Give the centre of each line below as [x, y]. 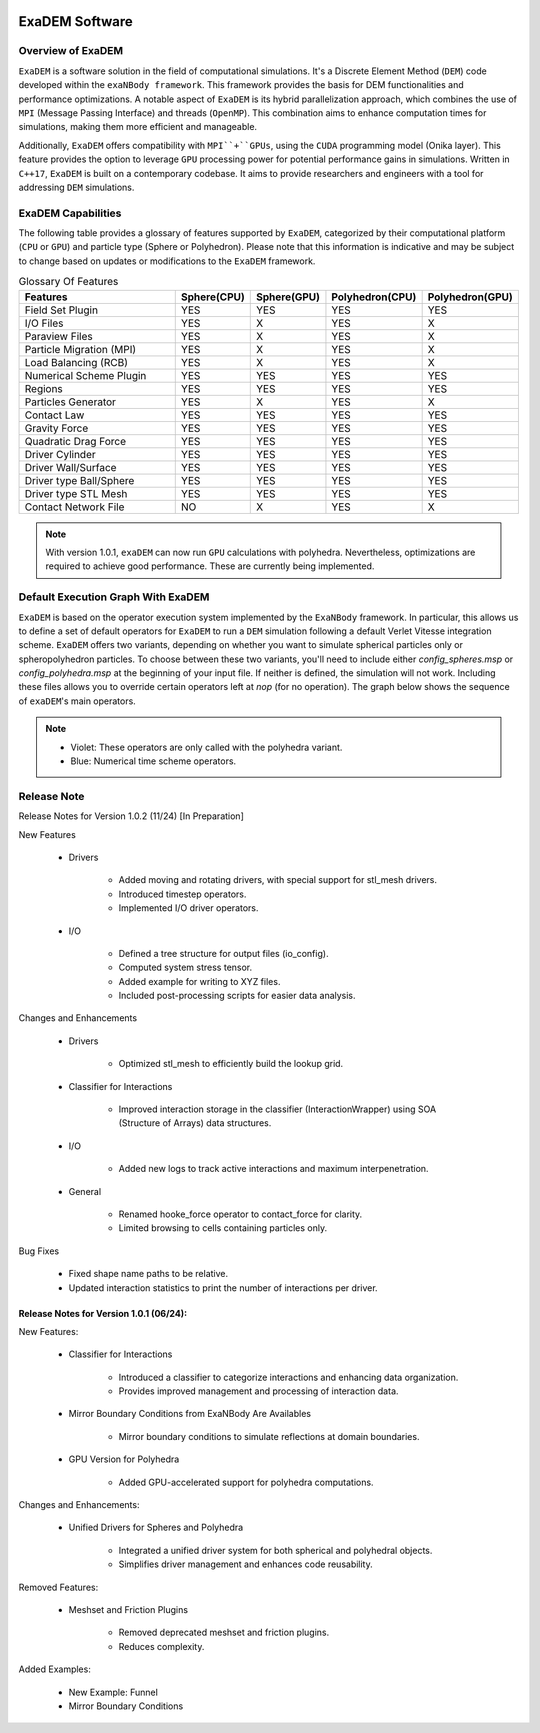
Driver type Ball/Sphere [79, 480]
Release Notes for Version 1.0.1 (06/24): [103, 1313]
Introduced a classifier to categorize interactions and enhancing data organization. [288, 1377]
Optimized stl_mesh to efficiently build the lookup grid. [231, 1064]
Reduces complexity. [161, 1646]
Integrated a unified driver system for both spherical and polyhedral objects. [275, 1550]
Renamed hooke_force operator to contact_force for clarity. [240, 1214]
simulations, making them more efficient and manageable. [138, 127]
